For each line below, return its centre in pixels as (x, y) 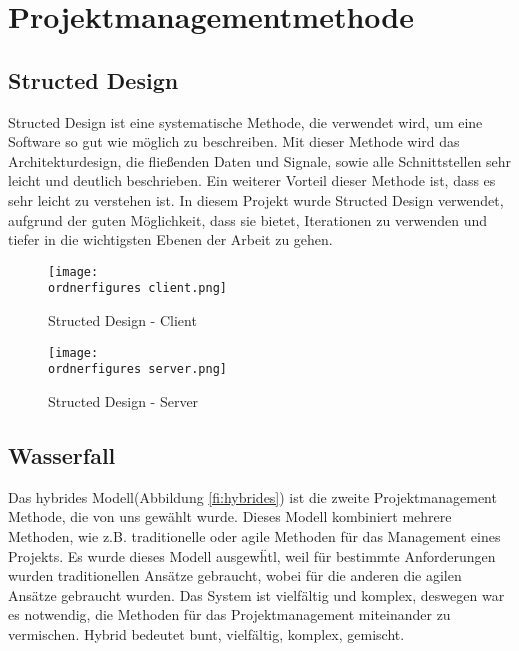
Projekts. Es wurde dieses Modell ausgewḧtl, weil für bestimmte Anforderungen (252, 555)
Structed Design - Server (123, 400)
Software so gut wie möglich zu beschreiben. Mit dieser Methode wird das (234, 141)
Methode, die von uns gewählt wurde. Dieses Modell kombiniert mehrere (230, 516)
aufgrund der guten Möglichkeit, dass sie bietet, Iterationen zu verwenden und (248, 219)
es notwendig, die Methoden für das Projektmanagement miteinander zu (229, 614)
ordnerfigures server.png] (137, 369)
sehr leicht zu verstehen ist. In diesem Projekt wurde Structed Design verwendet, (256, 199)
